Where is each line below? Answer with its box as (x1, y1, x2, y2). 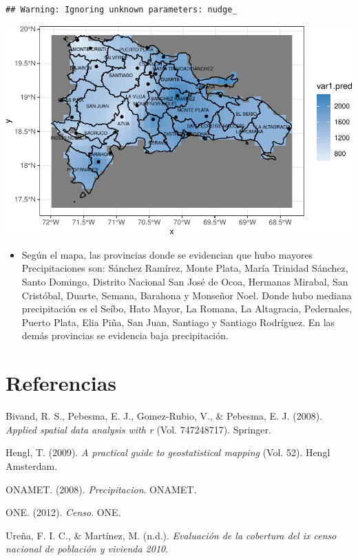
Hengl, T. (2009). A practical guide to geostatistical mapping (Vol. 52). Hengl (6, 445, 330, 460)
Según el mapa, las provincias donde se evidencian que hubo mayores (21, 247, 313, 261)
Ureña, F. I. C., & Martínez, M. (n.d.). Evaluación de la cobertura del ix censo (6, 528, 337, 542)
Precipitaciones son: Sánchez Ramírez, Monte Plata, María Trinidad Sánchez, (21, 261, 348, 275)
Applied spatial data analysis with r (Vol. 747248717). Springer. (6, 422, 271, 436)
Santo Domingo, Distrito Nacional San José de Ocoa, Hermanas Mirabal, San (21, 274, 348, 289)
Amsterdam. (6, 458, 58, 473)
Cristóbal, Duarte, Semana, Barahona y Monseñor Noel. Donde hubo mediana (21, 288, 352, 302)
